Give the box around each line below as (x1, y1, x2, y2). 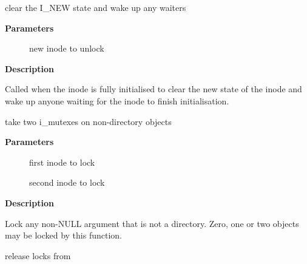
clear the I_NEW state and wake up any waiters (5, 1, 186, 13)
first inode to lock (29, 155, 95, 168)
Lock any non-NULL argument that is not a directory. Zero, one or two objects (5, 217, 299, 229)
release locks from (5, 249, 71, 262)
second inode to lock (29, 176, 105, 189)
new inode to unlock (29, 42, 104, 55)
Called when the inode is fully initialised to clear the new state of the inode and (5, 83, 302, 95)
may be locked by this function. (5, 229, 122, 242)
